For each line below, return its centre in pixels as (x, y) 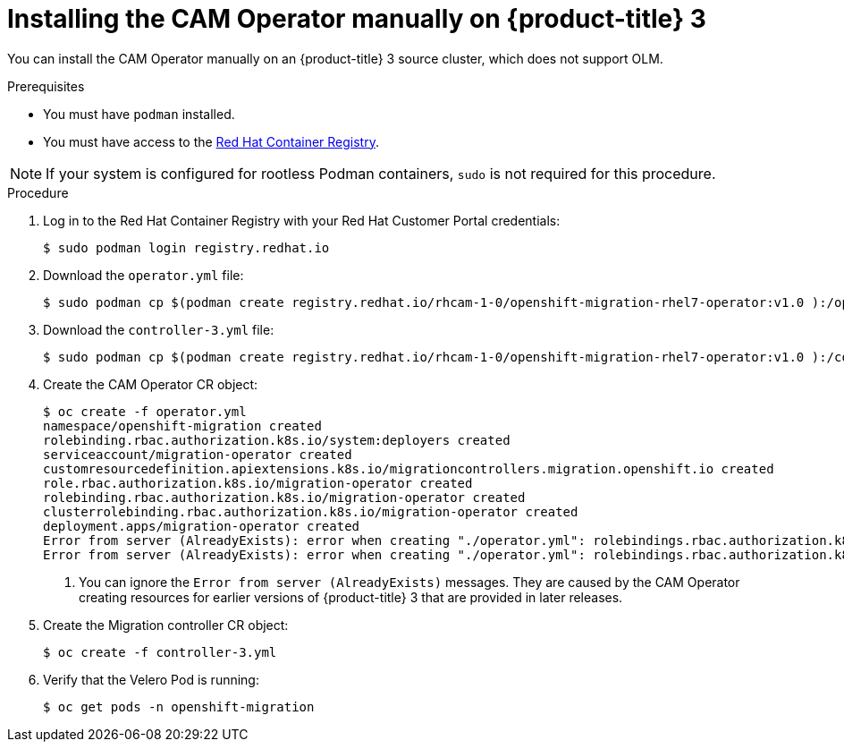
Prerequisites (46, 86)
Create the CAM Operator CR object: (151, 384)
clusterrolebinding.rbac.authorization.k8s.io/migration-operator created (311, 511)
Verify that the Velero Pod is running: (151, 679)
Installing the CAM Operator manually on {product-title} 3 (357, 19)
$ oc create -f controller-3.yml (160, 652)
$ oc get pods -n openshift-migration (179, 706)
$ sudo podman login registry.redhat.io (186, 247)
